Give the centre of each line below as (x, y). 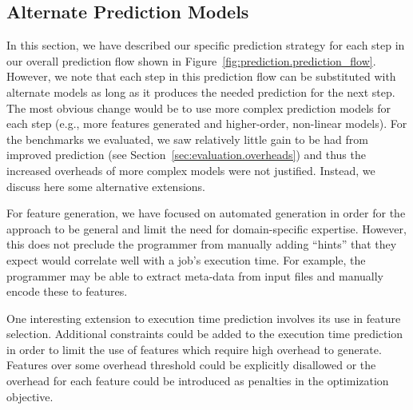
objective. (30, 396)
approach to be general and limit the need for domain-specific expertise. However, (206, 228)
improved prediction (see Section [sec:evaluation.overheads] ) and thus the (186, 155)
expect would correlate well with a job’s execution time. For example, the (186, 259)
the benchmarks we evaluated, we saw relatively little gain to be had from (187, 139)
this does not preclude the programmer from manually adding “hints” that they (202, 244)
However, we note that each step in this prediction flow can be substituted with (201, 76)
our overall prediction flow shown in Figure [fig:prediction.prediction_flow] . (191, 60)
